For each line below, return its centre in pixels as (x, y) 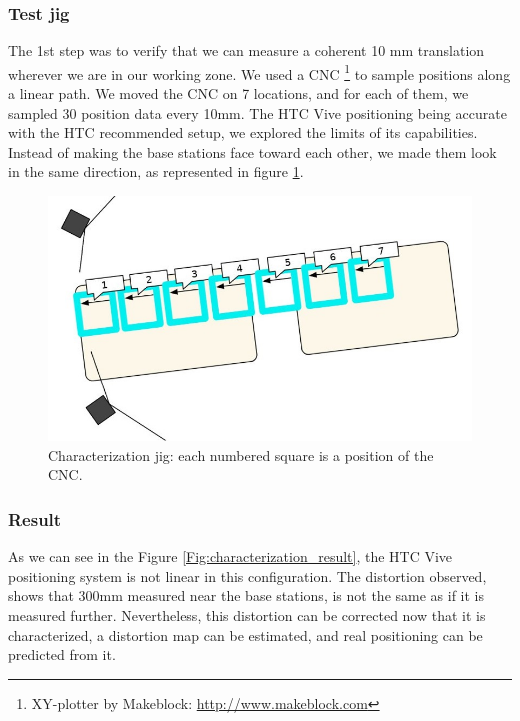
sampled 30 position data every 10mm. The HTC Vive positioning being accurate (257, 112)
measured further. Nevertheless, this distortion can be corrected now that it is (247, 615)
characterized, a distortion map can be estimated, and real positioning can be (245, 634)
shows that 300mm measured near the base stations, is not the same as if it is (246, 595)
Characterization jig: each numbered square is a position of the (241, 454)
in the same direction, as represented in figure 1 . (156, 171)
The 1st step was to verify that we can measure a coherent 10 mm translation (246, 50)
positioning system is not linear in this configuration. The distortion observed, (247, 575)
